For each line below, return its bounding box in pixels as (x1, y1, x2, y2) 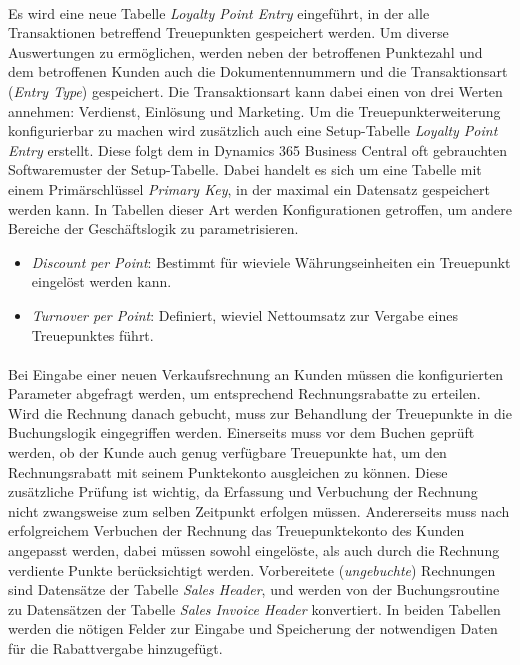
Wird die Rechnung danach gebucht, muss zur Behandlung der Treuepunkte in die (8, 402, 512, 423)
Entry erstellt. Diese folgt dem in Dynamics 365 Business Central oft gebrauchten (8, 139, 508, 160)
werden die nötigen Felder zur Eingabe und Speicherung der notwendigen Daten (8, 618, 498, 639)
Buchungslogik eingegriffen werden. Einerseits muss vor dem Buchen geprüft (8, 422, 475, 443)
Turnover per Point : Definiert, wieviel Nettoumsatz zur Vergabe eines (31, 304, 458, 325)
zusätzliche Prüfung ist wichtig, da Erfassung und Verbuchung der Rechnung (8, 481, 478, 502)
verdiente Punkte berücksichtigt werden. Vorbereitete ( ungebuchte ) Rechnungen (8, 559, 496, 580)
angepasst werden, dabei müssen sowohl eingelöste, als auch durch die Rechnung (8, 540, 500, 561)
